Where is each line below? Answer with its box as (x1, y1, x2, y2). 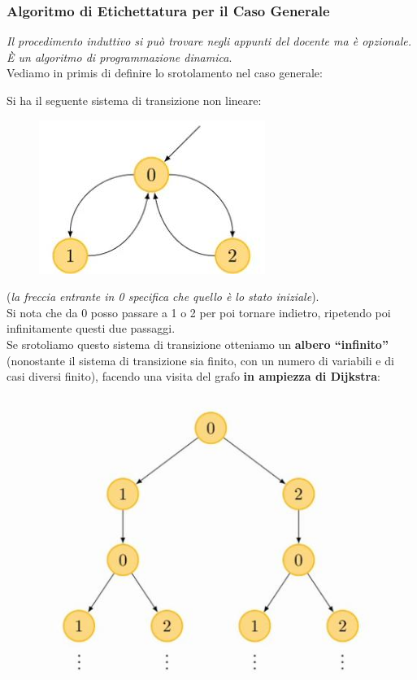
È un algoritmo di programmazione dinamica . (7, 48, 232, 65)
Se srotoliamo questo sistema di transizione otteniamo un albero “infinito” (7, 335, 389, 352)
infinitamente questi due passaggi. (7, 320, 176, 337)
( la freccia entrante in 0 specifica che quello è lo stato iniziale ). (7, 288, 319, 305)
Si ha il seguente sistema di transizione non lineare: (7, 92, 262, 108)
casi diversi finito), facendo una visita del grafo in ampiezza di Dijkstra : (7, 368, 380, 385)
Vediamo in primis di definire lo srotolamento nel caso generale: (7, 64, 323, 81)
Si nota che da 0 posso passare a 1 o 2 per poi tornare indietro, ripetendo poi (7, 303, 391, 320)
